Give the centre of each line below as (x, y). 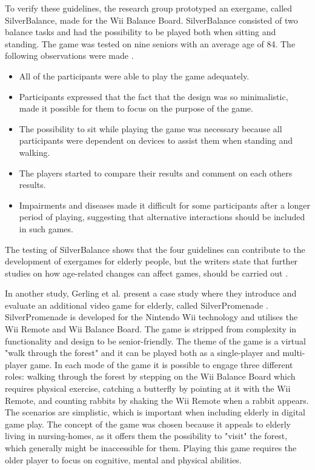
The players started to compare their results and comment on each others (156, 173)
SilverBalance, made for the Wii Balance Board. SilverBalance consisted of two (151, 20)
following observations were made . (69, 55)
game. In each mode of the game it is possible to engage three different (161, 364)
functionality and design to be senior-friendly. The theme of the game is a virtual (155, 341)
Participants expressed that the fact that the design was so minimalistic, (154, 96)
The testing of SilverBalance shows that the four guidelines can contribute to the (155, 249)
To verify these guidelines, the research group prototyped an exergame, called (149, 8)
